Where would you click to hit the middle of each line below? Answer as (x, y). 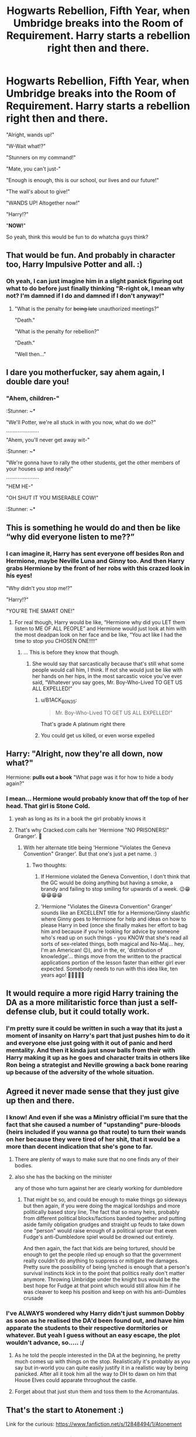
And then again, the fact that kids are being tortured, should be (99, 1248)
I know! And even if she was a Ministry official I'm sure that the (97, 1117)
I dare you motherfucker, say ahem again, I (85, 372)
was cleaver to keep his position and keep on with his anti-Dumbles (104, 1292)
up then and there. (40, 1100)
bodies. (24, 1165)
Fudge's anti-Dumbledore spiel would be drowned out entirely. (99, 1237)
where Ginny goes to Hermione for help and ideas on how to (113, 919)
